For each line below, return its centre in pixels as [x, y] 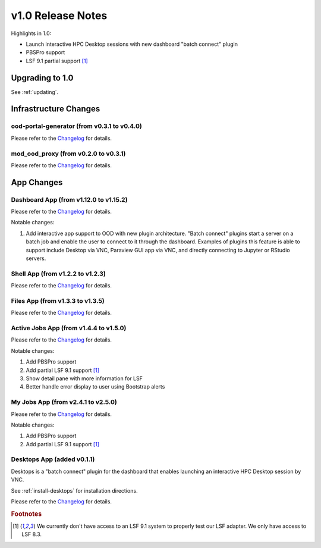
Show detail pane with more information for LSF [84, 378]
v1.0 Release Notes [59, 15]
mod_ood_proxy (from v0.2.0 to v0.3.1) [68, 154]
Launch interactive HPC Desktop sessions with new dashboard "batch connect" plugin [132, 44]
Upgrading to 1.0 [42, 78]
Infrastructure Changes [56, 109]
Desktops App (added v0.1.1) [53, 459]
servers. [36, 258]
